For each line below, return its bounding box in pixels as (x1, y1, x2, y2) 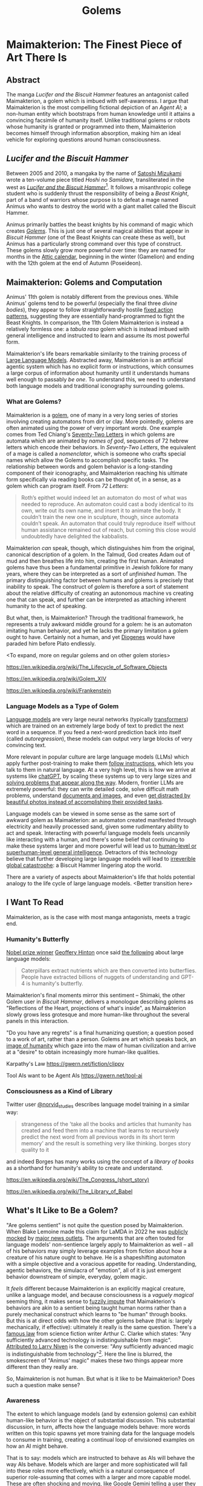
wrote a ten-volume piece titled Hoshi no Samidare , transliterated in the (6, 176, 184, 183)
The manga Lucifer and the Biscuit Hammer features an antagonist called (6, 91, 189, 98)
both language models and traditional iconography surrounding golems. (6, 383, 185, 390)
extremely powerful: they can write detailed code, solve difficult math (6, 785, 179, 792)
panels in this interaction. (6, 1017, 69, 1025)
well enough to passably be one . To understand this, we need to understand (6, 376, 196, 383)
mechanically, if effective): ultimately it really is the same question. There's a (6, 1323, 196, 1331)
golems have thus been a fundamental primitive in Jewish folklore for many (6, 563, 193, 571)
